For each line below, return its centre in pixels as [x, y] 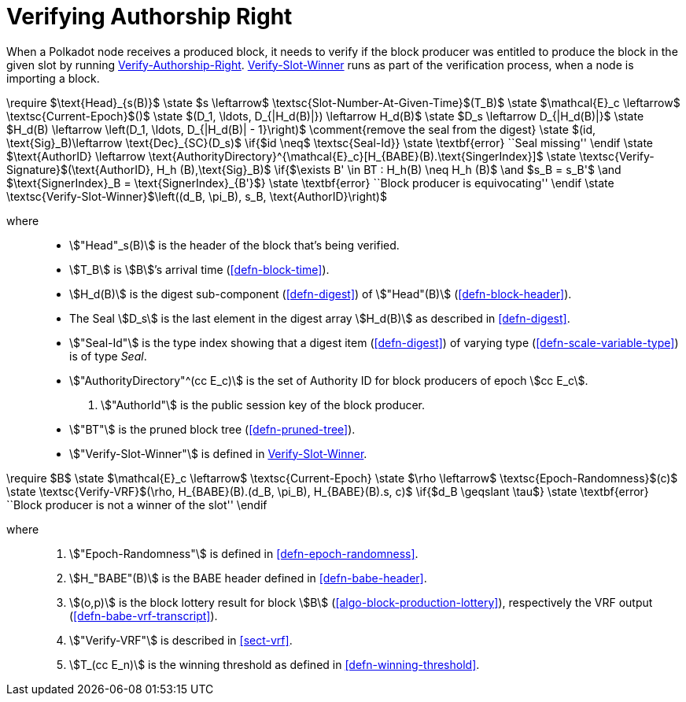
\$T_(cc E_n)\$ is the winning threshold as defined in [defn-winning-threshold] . [275, 664]
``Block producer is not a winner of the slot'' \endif [137, 504]
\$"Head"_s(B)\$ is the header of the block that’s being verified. [234, 245]
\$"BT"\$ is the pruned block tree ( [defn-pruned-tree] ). [212, 429]
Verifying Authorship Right [149, 17]
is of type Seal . [108, 356]
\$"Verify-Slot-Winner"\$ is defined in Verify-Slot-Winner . [218, 453]
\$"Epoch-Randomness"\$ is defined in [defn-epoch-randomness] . [244, 553]
